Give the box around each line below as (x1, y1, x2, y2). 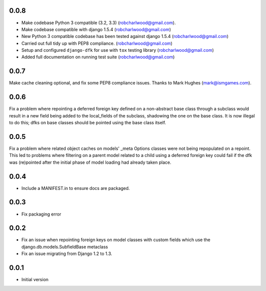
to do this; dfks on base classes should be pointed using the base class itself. (9, 120, 166, 126)
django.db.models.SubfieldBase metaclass (21, 244, 108, 250)
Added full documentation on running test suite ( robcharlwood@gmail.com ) (21, 54, 175, 60)
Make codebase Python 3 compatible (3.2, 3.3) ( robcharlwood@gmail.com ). (21, 20, 176, 26)
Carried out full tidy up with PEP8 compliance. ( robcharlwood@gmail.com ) (21, 40, 172, 46)
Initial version (21, 277, 49, 283)
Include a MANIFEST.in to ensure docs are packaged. (21, 185, 130, 191)
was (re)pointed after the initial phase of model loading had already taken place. (9, 159, 171, 165)
